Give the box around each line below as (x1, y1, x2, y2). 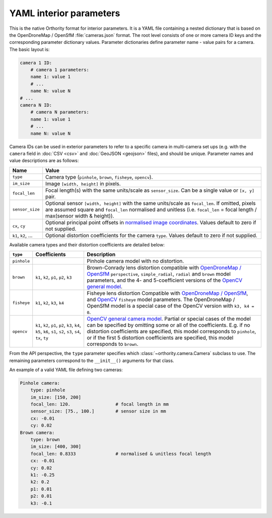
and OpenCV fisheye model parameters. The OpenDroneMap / (87, 296, 235, 303)
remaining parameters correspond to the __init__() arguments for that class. (9, 357, 174, 364)
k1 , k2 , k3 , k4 (35, 299, 64, 306)
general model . (87, 283, 123, 290)
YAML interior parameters (9, 8, 120, 19)
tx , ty (35, 334, 49, 341)
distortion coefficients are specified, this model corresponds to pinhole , (87, 328, 256, 335)
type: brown (30, 437, 60, 443)
